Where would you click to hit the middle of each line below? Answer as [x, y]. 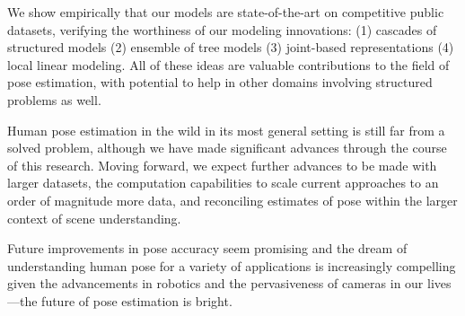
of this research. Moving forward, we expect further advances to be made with [222, 165]
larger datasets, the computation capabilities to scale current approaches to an [223, 183]
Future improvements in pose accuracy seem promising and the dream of [207, 248]
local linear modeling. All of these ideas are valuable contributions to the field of [228, 64]
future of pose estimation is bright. [137, 300]
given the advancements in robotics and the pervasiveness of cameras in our [215, 283]
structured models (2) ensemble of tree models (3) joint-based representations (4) [231, 47]
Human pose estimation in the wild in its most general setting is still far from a [226, 130]
